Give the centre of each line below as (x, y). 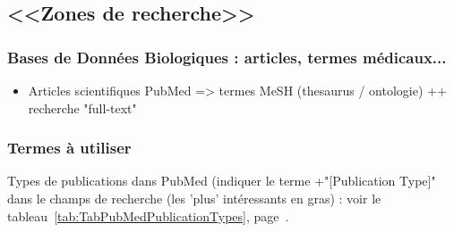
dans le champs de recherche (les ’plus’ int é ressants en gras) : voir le (194, 198)
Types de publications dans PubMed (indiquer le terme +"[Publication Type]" (222, 181)
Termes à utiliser (69, 148)
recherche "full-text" (82, 108)
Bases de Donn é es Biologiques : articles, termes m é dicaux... (227, 57)
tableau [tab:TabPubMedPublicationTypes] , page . (148, 215)
